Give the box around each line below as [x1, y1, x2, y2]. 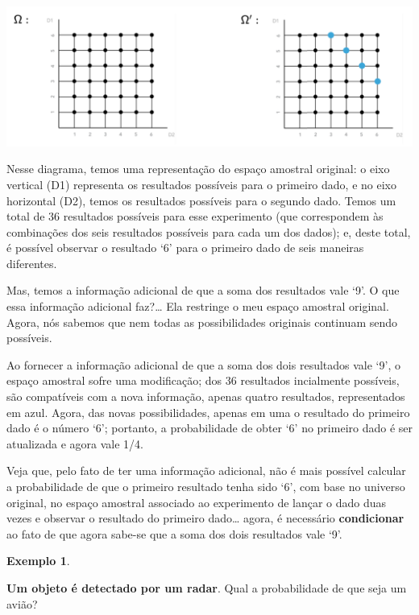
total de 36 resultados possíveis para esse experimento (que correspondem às [6, 208, 384, 225]
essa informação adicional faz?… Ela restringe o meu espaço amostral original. [6, 298, 389, 315]
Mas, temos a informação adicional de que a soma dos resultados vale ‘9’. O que [6, 282, 400, 299]
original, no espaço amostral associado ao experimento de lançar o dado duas [6, 493, 387, 510]
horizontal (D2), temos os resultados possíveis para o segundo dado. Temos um [6, 192, 396, 208]
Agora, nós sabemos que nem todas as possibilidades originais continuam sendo [6, 313, 397, 330]
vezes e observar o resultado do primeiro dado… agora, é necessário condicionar [6, 510, 404, 526]
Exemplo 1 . [6, 552, 70, 569]
